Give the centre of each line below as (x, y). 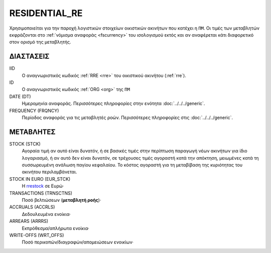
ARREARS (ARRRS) (29, 221)
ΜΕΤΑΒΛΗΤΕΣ (32, 132)
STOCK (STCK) (25, 144)
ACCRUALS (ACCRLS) (32, 207)
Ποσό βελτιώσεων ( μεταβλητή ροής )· (61, 200)
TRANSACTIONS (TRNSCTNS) (41, 193)
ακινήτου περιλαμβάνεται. (49, 172)
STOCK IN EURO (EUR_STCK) (40, 179)
